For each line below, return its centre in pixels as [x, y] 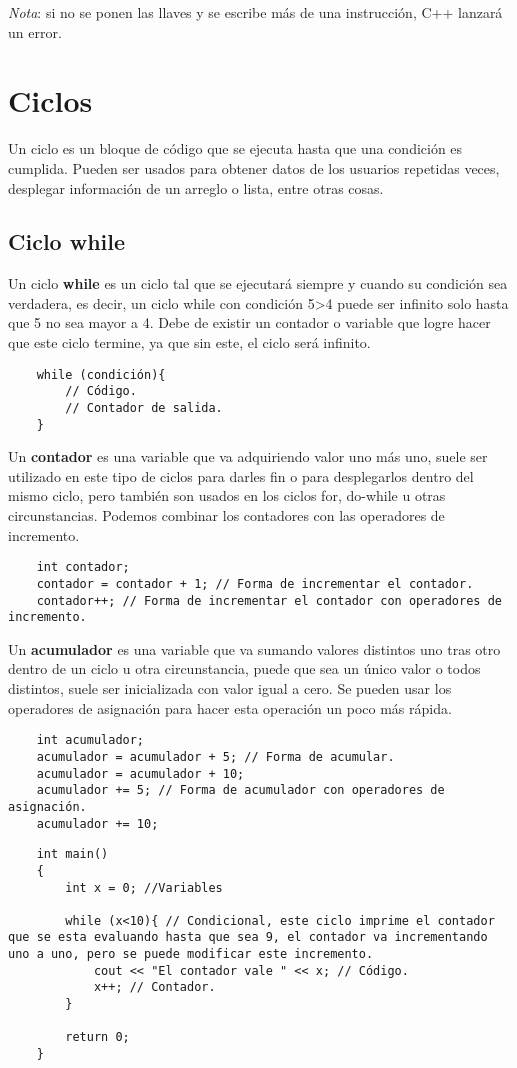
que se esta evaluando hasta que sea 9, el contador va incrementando [248, 937]
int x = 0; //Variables [144, 887]
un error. [35, 31]
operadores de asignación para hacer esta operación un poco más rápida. [230, 707]
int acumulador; [90, 740]
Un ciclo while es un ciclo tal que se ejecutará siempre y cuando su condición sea [258, 283]
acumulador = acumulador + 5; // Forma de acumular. [215, 756]
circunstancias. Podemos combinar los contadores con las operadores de [226, 515]
